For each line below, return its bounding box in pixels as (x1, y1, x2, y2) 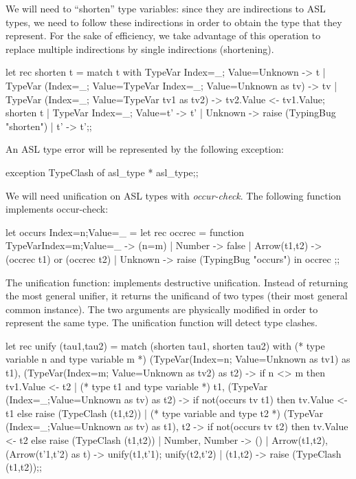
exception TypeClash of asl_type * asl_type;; (5, 164, 199, 179)
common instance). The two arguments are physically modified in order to (5, 301, 318, 316)
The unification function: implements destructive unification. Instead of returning (5, 275, 348, 289)
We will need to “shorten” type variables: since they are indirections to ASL (5, 1, 326, 15)
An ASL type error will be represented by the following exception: (5, 142, 284, 156)
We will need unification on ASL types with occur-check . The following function (5, 188, 342, 202)
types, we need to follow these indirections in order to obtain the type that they (5, 14, 342, 29)
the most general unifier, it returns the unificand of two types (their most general (5, 288, 348, 303)
